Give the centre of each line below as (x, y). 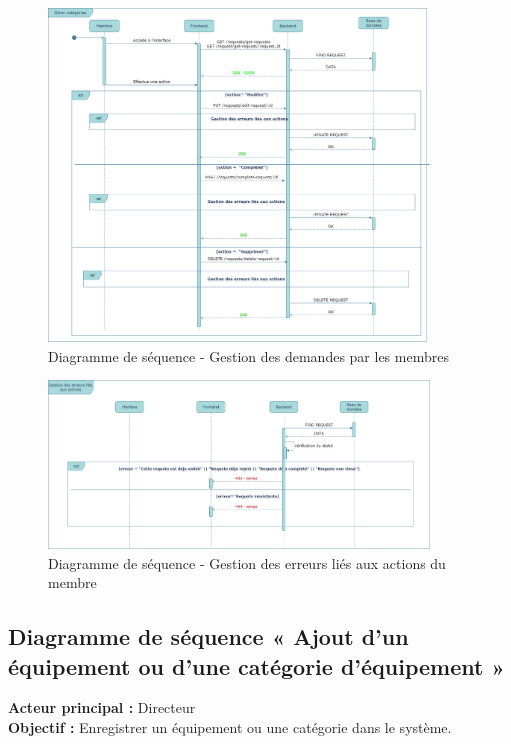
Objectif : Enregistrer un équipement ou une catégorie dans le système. (230, 727)
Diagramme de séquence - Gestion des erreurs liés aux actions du (247, 562)
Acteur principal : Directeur (102, 707)
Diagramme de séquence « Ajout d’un (208, 636)
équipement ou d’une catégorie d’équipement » (256, 665)
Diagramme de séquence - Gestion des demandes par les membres (248, 355)
